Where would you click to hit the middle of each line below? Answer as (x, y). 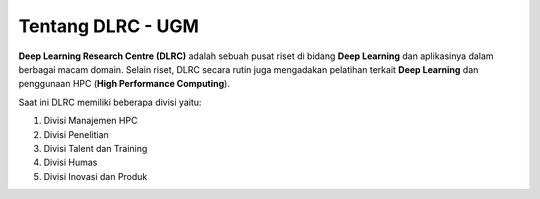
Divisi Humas (70, 162)
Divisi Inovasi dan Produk (95, 176)
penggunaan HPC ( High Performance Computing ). (124, 84)
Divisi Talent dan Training (95, 148)
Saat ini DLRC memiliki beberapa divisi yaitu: (110, 102)
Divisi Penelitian (76, 134)
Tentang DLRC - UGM (109, 26)
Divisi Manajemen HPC (90, 121)
